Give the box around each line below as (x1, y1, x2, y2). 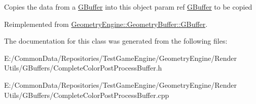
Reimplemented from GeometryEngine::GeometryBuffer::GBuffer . (4, 18, 208, 29)
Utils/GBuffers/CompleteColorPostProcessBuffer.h (4, 62, 162, 73)
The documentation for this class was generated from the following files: (4, 36, 228, 46)
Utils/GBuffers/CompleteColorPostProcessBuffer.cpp (4, 89, 169, 100)
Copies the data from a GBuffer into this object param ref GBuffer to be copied (4, 2, 252, 12)
